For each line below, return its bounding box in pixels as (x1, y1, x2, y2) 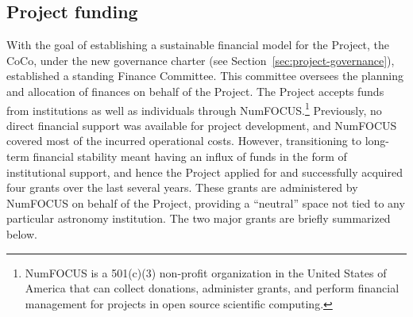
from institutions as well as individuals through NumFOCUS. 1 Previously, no (6, 99, 382, 118)
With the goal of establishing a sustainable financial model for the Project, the (6, 36, 390, 53)
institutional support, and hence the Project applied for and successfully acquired (6, 163, 403, 180)
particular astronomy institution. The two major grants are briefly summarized (6, 210, 391, 227)
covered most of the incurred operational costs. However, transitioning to (6, 132, 361, 149)
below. (6, 225, 37, 242)
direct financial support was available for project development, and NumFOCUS (6, 116, 397, 133)
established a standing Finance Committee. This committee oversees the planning (6, 67, 403, 84)
